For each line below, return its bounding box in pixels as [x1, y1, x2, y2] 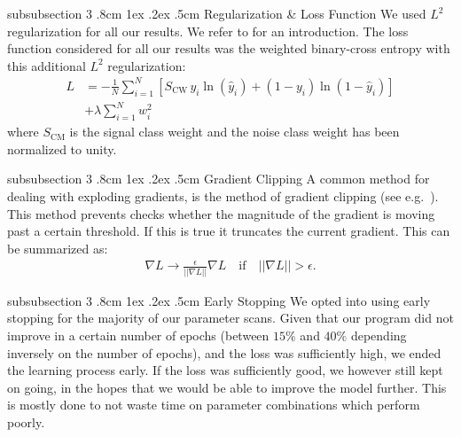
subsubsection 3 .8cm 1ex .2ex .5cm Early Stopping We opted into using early [7, 291, 431, 309]
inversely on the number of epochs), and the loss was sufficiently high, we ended [7, 343, 441, 362]
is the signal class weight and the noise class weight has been [69, 122, 400, 141]
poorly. [7, 412, 45, 431]
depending [350, 325, 407, 344]
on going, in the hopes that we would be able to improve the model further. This [7, 378, 447, 396]
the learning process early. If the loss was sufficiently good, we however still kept [7, 361, 443, 379]
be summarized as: [7, 238, 108, 257]
